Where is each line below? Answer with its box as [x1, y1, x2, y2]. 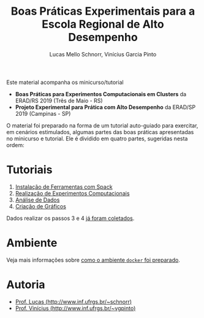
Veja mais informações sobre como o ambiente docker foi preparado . [6, 256, 181, 263]
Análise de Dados [15, 196, 60, 203]
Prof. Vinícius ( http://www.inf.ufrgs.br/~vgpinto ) [15, 305, 136, 312]
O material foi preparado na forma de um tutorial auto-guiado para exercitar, [6, 121, 198, 129]
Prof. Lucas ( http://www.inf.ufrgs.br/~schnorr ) [15, 298, 132, 305]
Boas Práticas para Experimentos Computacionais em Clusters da [15, 90, 187, 97]
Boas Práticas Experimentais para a [10, 4, 195, 18]
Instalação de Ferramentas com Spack [15, 183, 113, 191]
